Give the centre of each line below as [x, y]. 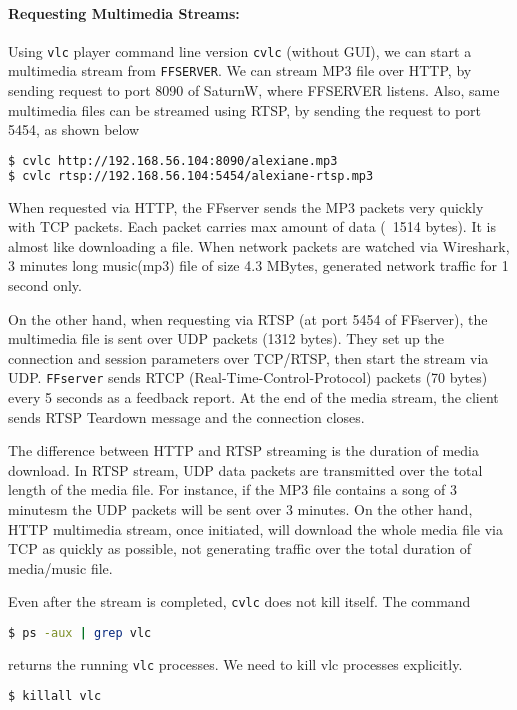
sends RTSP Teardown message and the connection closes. [186, 416]
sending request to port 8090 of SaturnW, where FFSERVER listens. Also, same [254, 90]
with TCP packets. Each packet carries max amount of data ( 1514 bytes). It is [252, 226]
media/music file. [60, 567]
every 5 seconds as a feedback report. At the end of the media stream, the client [253, 397]
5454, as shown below [74, 129]
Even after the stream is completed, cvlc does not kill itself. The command [239, 601]
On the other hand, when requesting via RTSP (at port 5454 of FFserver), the [248, 318]
